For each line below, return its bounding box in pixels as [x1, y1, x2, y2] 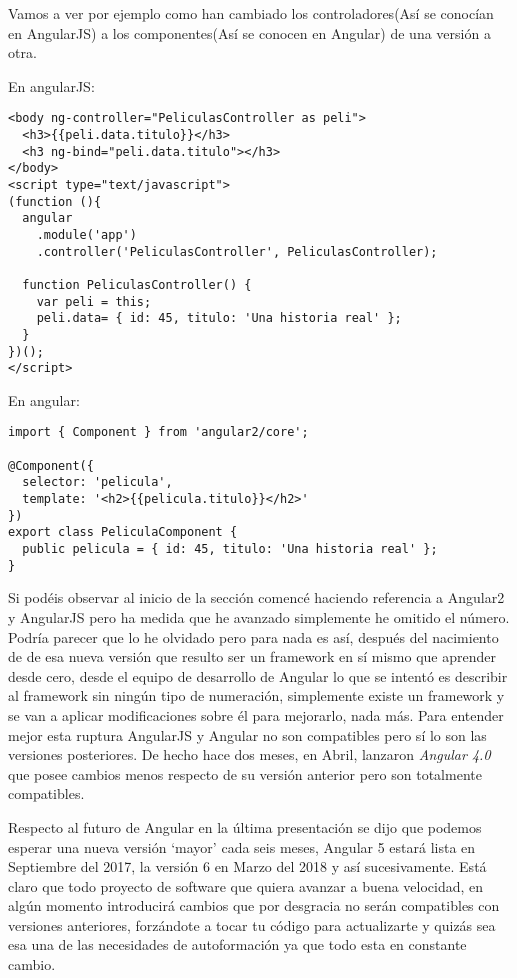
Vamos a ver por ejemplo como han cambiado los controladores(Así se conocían [8, 3, 494, 23]
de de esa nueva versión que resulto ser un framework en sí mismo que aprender [8, 646, 496, 667]
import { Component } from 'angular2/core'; [8, 425, 309, 440]
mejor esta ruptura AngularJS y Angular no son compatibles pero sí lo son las [8, 724, 487, 745]
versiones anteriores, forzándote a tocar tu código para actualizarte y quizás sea [8, 914, 496, 935]
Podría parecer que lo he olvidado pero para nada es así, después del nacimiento [8, 626, 499, 647]
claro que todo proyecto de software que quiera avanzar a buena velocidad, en [8, 875, 484, 896]
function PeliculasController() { [22, 277, 252, 292]
